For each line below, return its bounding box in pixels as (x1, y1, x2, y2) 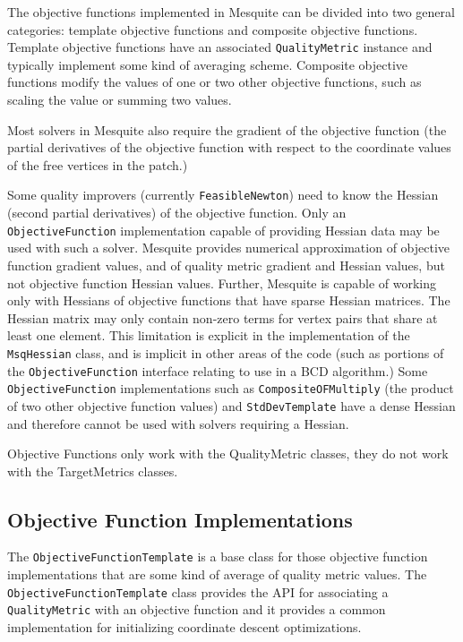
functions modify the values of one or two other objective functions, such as (7, 73, 422, 91)
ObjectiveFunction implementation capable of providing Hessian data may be (7, 220, 440, 239)
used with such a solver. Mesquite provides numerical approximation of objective (7, 238, 450, 257)
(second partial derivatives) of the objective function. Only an (7, 203, 347, 222)
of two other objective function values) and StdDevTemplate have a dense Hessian (7, 396, 456, 415)
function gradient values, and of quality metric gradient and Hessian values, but (7, 255, 445, 274)
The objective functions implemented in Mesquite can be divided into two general (7, 3, 455, 21)
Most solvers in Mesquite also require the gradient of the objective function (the (7, 120, 447, 139)
